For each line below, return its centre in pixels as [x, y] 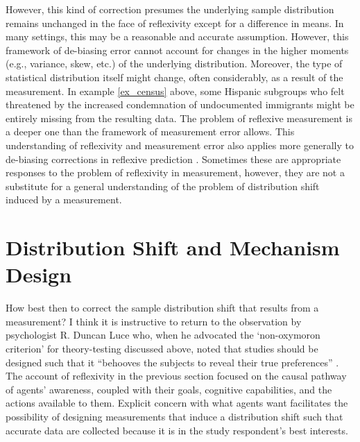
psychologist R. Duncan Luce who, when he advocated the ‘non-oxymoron [163, 335]
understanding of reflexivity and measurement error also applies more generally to [180, 145]
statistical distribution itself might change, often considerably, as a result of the [174, 77]
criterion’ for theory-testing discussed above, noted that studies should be [162, 348]
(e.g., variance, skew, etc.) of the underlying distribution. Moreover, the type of [174, 63]
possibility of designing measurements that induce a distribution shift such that [174, 416]
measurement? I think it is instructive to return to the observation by [154, 321]
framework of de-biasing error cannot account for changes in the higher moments [177, 50]
